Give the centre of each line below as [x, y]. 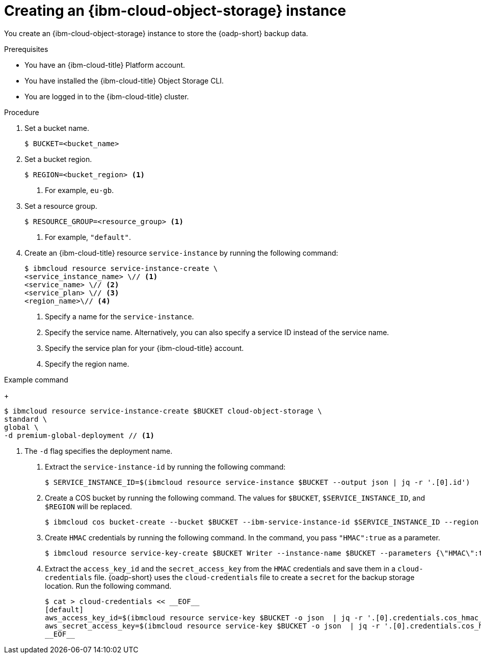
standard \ [26, 419]
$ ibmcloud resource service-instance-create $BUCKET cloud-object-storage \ [163, 411]
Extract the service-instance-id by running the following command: [165, 467]
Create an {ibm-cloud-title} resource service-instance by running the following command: [181, 253]
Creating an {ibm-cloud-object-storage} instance [175, 11]
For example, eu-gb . [79, 190]
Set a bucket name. [57, 128]
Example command [36, 379]
